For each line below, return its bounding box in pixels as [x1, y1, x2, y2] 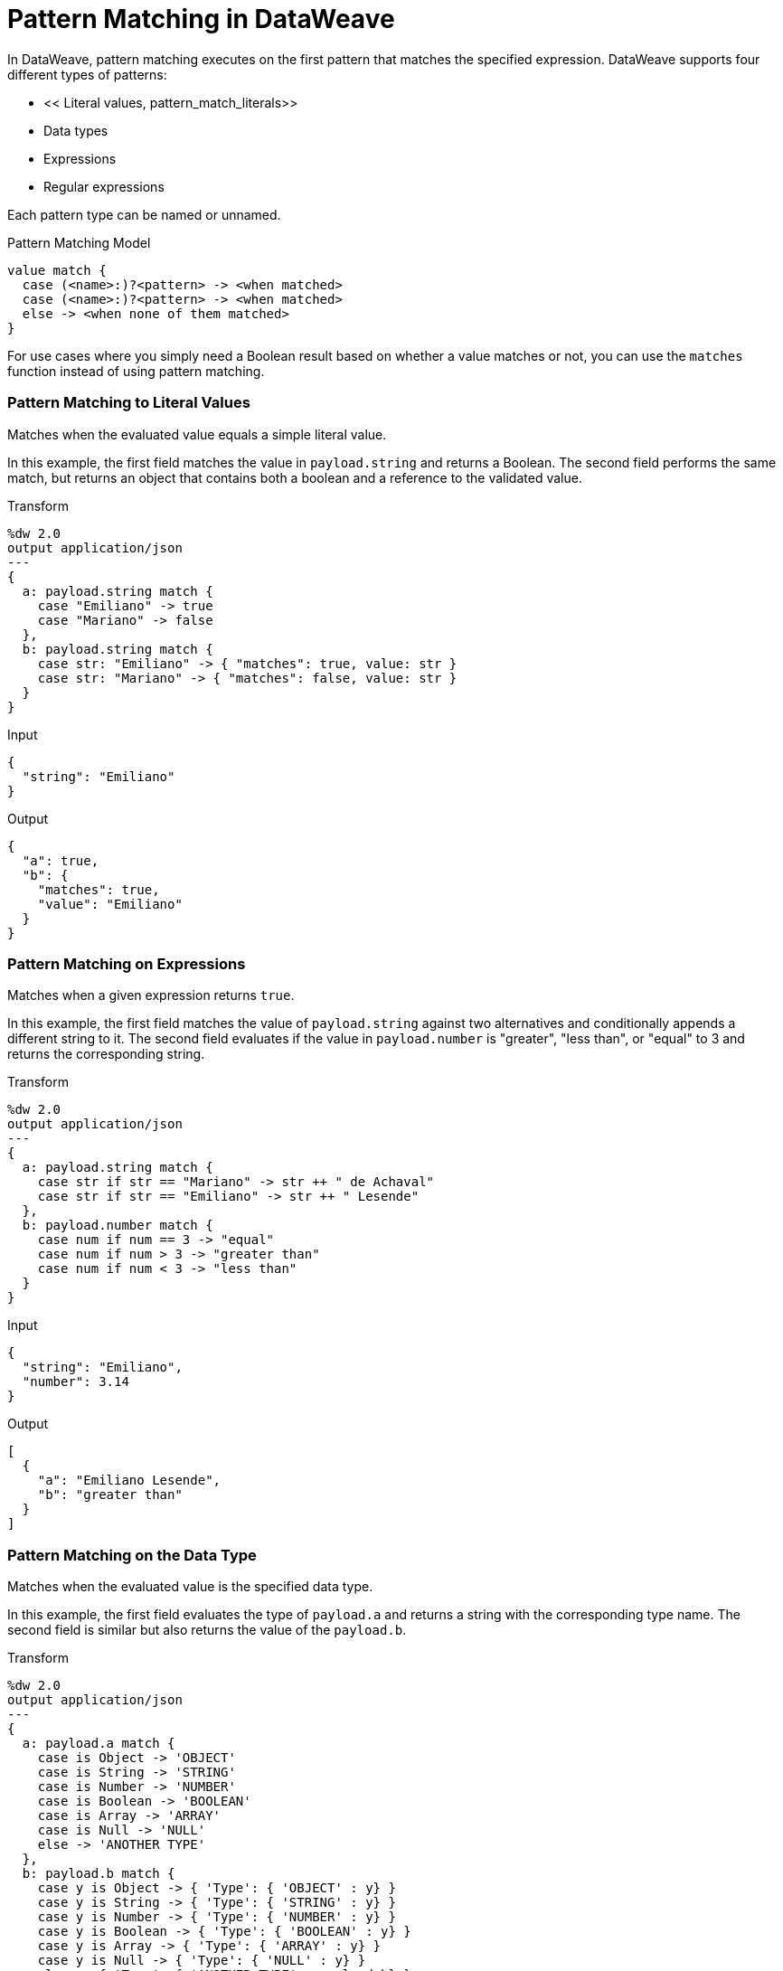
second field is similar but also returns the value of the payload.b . [7, 1622, 407, 1637]
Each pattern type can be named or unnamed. [7, 206, 281, 222]
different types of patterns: [7, 66, 167, 82]
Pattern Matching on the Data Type [7, 1545, 257, 1564]
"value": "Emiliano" [37, 896, 183, 911]
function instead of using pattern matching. [7, 363, 265, 379]
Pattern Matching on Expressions [7, 954, 246, 973]
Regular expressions [43, 178, 165, 194]
